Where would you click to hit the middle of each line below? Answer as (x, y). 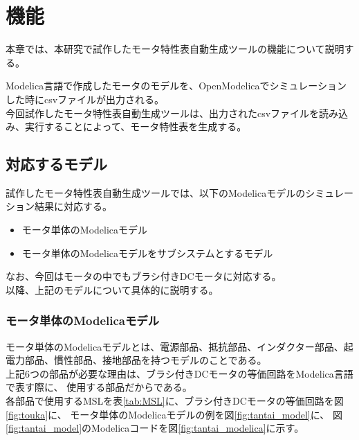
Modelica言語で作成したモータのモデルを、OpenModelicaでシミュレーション (176, 86)
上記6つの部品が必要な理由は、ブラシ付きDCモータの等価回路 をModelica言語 (179, 373)
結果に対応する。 (73, 206)
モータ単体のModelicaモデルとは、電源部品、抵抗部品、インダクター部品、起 (179, 346)
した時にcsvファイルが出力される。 (85, 99)
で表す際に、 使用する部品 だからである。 (99, 387)
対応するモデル (56, 164)
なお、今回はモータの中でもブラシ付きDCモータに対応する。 (144, 276)
